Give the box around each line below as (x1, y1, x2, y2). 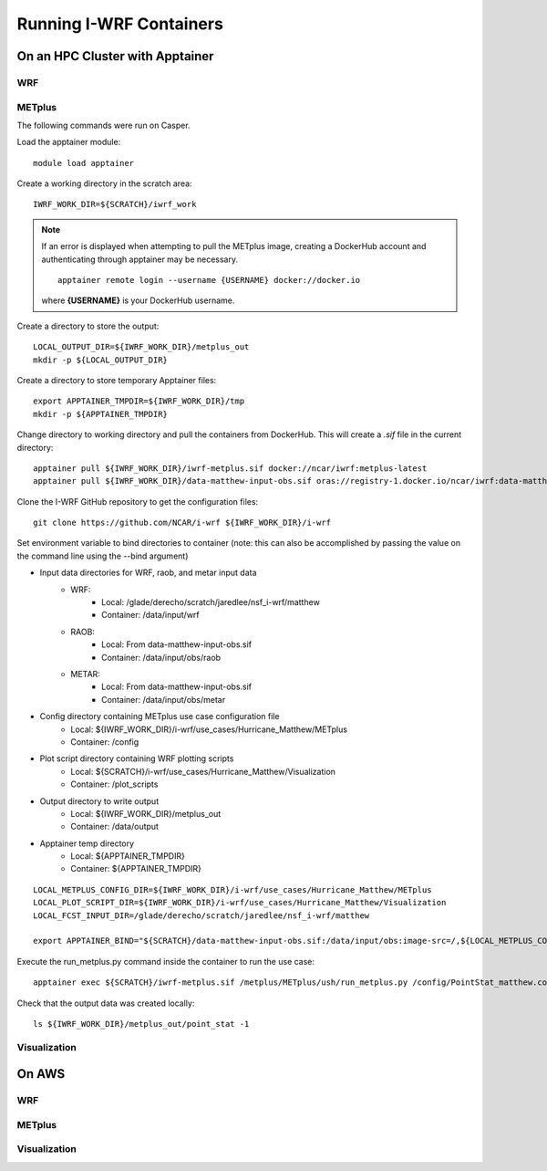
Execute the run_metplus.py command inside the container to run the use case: (16, 956, 315, 967)
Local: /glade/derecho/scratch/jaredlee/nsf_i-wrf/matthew (101, 597, 321, 608)
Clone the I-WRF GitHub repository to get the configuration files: (16, 496, 259, 507)
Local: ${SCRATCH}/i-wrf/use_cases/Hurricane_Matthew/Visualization (70, 766, 336, 777)
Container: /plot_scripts (70, 779, 159, 789)
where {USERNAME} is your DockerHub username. (41, 295, 235, 306)
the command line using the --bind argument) (16, 550, 189, 561)
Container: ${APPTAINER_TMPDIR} (70, 863, 202, 874)
